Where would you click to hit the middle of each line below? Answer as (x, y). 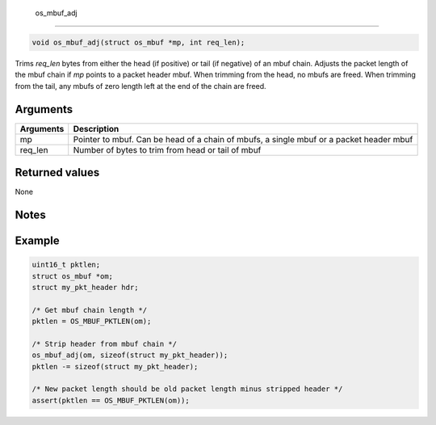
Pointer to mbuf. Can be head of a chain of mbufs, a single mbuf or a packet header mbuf (243, 139)
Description (96, 128)
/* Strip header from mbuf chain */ (105, 344)
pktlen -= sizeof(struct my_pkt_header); (115, 366)
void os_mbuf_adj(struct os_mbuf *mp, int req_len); (138, 42)
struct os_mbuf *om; (72, 276)
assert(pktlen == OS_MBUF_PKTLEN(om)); (111, 400)
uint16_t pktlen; (66, 265)
